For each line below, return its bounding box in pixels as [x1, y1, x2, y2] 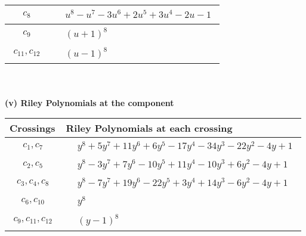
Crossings [10, 121, 55, 135]
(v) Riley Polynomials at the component [5, 96, 174, 108]
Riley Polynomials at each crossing [66, 121, 233, 135]
